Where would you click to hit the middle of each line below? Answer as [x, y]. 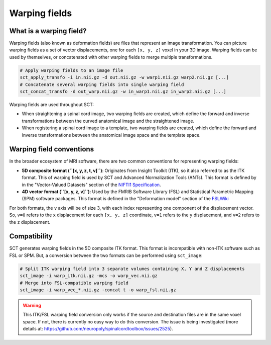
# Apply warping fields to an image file [72, 70]
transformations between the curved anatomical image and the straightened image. [108, 121]
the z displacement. [30, 222]
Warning [32, 306]
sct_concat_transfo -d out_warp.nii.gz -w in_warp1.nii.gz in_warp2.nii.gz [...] [123, 91]
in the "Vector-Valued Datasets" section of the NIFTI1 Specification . [91, 185]
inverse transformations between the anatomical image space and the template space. [111, 135]
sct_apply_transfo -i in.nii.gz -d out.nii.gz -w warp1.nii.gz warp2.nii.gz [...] [124, 77]
